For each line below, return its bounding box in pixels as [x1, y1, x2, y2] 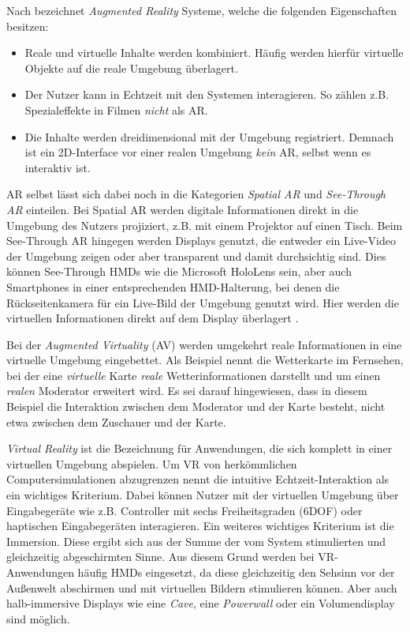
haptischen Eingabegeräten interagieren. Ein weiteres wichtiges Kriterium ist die [6, 517, 394, 534]
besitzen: [6, 17, 49, 34]
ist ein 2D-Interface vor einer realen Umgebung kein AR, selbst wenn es [24, 144, 371, 160]
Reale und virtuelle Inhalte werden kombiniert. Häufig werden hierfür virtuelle [24, 44, 404, 61]
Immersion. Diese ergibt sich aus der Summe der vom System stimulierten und [6, 532, 386, 549]
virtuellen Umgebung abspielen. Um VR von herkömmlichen [6, 455, 297, 472]
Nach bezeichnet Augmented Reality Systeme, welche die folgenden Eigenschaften [6, 2, 397, 18]
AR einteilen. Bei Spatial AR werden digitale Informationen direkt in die [6, 201, 359, 217]
